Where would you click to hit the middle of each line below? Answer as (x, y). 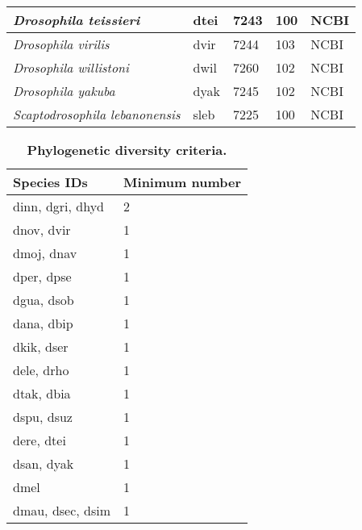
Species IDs (50, 182)
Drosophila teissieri (77, 20)
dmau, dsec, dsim (62, 510)
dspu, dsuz (43, 417)
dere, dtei (40, 440)
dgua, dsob (44, 300)
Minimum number (182, 182)
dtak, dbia (42, 393)
